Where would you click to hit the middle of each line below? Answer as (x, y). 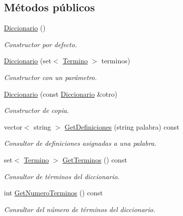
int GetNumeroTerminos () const (53, 193)
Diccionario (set (28, 61)
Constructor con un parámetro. (51, 77)
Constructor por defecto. (40, 44)
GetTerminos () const (95, 159)
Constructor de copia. (37, 110)
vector (13, 126)
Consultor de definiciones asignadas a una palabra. (80, 143)
